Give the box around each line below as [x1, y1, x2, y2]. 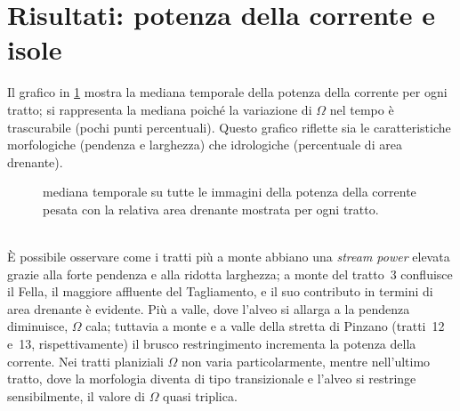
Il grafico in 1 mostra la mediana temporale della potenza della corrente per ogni [7, 83, 448, 101]
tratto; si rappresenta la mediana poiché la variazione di [7, 100, 312, 118]
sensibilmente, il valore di [7, 386, 145, 405]
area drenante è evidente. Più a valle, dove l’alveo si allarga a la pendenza [7, 299, 410, 318]
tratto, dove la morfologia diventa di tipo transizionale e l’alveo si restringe [7, 369, 416, 388]
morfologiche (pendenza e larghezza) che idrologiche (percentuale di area [7, 135, 402, 154]
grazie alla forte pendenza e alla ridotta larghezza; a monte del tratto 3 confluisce [7, 264, 453, 283]
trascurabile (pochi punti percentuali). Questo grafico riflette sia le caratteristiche [7, 117, 451, 136]
